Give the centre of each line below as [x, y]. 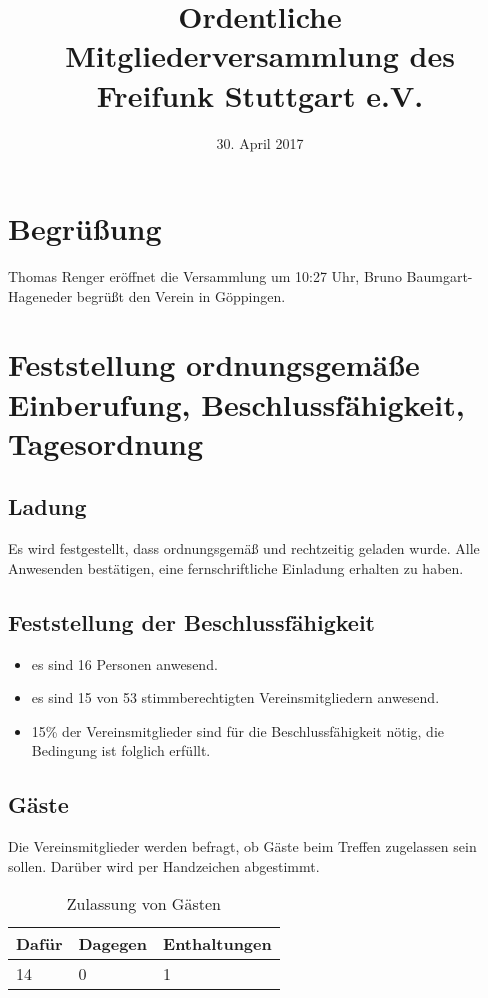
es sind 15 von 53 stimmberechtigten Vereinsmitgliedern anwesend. [235, 697]
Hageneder [40, 295]
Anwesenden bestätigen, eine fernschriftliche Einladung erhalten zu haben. [236, 567]
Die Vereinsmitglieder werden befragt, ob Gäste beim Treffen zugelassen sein [242, 846]
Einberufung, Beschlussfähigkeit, [236, 403]
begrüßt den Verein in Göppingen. [181, 295]
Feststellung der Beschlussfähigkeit [191, 621]
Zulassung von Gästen [143, 904]
